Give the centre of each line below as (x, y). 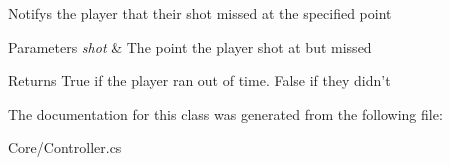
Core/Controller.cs (65, 147)
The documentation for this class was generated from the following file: (225, 113)
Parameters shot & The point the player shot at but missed (190, 46)
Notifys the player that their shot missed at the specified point (200, 13)
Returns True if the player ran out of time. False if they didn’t (199, 80)
